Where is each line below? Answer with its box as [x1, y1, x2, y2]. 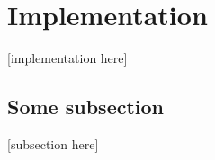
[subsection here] [7, 134, 99, 153]
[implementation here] [7, 49, 128, 67]
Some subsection [7, 93, 165, 120]
